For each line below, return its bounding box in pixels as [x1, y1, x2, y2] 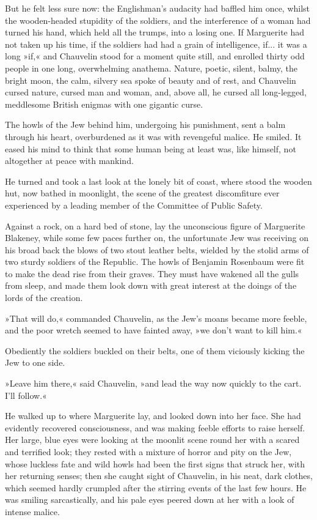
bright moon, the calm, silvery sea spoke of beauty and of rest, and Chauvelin [5, 73, 296, 86]
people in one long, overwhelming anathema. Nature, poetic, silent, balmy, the [5, 61, 297, 74]
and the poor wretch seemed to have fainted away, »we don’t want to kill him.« [5, 324, 302, 336]
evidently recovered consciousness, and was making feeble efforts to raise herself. [5, 421, 305, 434]
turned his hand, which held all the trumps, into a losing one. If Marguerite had [5, 26, 305, 39]
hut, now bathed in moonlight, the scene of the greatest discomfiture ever [5, 187, 280, 199]
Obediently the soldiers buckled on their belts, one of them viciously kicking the [5, 344, 305, 357]
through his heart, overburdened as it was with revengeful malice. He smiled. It [5, 130, 302, 143]
